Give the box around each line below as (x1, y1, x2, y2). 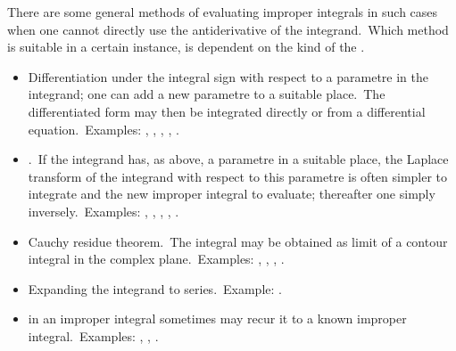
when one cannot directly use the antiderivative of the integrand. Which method (7, 20, 449, 38)
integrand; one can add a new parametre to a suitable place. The (28, 85, 386, 103)
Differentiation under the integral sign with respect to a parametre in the (28, 67, 428, 86)
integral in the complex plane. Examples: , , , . (28, 249, 285, 268)
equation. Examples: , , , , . (28, 119, 179, 138)
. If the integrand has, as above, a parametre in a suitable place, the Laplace (28, 150, 449, 168)
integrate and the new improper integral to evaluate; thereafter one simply (28, 184, 435, 203)
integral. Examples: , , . (28, 326, 159, 345)
